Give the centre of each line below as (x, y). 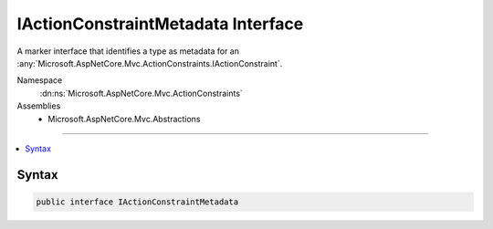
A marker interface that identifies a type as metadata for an (128, 51)
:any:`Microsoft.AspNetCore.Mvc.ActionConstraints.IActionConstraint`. (150, 63)
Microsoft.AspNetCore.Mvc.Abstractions (124, 119)
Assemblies (39, 106)
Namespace (40, 80)
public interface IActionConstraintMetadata (137, 202)
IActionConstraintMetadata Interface (160, 24)
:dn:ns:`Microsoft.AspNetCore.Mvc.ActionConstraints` (142, 93)
